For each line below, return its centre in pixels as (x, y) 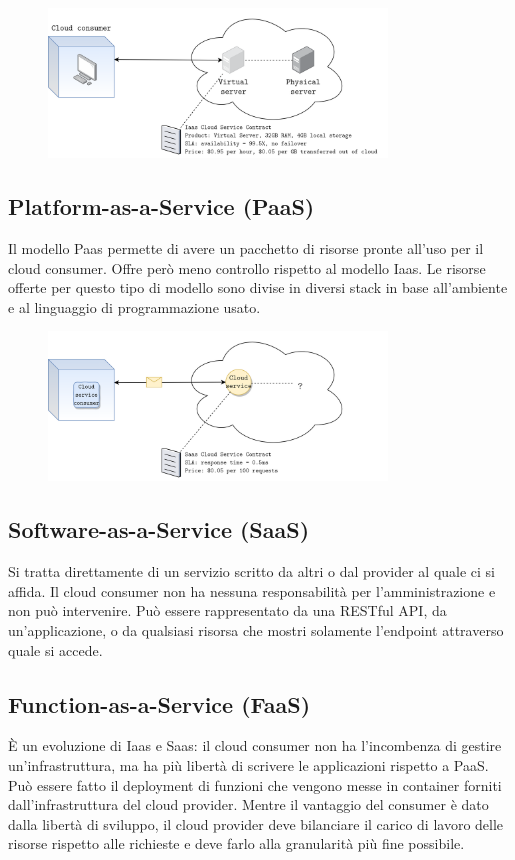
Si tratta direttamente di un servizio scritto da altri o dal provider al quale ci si (252, 571)
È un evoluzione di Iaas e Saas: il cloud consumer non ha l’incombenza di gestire (255, 745)
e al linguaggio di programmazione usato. (134, 306)
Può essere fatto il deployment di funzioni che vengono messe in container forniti (255, 784)
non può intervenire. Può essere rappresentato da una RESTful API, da (227, 610)
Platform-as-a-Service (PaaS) (161, 206)
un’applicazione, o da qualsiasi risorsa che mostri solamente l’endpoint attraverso (256, 630)
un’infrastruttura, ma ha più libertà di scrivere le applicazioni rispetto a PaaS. (248, 765)
